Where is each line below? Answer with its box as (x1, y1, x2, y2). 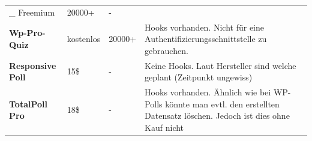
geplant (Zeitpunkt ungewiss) (145, 71, 253, 83)
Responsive (9, 59, 56, 71)
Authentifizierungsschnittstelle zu (145, 32, 267, 45)
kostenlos (67, 32, 101, 45)
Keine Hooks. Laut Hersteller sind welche (145, 59, 296, 71)
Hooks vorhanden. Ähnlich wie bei (145, 86, 271, 98)
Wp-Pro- (9, 26, 46, 39)
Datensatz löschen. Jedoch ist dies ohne (145, 109, 290, 122)
